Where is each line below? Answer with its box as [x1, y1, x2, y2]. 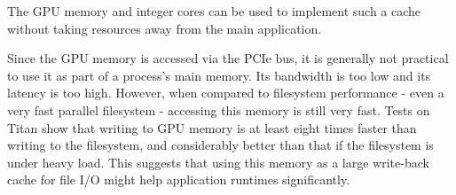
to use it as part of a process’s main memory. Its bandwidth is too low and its [7, 66, 431, 84]
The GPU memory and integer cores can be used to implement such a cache [7, 2, 421, 19]
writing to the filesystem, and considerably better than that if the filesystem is [7, 136, 434, 154]
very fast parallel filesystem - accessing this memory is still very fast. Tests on [7, 100, 430, 119]
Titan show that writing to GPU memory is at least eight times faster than [7, 118, 417, 136]
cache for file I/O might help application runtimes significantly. [7, 170, 350, 189]
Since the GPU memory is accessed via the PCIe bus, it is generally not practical [7, 49, 449, 67]
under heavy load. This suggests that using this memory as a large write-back [7, 152, 429, 171]
